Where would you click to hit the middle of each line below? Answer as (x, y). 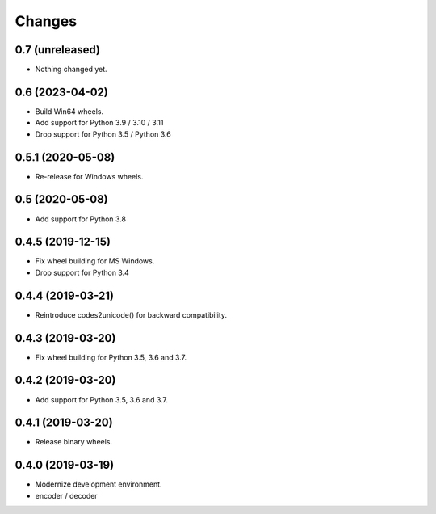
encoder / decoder (66, 495)
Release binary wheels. (74, 442)
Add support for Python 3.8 (81, 219)
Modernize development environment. (99, 484)
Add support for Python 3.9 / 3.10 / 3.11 (99, 123)
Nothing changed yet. (71, 70)
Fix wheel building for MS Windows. (95, 261)
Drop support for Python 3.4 (82, 272)
